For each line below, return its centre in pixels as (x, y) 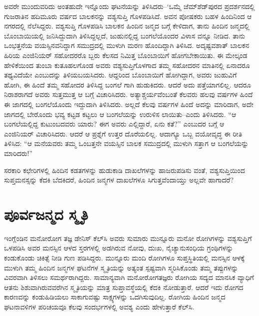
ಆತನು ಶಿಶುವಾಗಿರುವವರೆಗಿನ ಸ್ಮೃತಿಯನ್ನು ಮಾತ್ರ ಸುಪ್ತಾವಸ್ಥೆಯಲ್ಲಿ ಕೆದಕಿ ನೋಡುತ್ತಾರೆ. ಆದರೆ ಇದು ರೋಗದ (124, 287)
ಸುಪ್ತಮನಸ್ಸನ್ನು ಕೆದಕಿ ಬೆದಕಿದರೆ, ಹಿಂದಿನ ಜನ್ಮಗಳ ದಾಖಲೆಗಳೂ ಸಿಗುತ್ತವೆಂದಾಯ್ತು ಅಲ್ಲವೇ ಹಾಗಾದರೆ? (119, 180)
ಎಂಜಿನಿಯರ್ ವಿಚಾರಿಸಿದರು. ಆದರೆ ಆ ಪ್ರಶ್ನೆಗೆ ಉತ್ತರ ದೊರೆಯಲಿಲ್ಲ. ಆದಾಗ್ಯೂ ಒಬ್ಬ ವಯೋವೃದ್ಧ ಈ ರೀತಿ (123, 133)
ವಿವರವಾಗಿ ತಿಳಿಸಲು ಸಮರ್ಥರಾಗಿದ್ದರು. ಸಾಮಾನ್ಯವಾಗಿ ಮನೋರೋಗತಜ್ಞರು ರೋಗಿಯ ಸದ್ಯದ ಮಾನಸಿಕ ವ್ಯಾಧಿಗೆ (129, 277)
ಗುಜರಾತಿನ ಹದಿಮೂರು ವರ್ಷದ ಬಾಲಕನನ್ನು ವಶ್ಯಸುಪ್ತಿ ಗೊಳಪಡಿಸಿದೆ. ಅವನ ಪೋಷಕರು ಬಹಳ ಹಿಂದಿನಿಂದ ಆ (128, 16)
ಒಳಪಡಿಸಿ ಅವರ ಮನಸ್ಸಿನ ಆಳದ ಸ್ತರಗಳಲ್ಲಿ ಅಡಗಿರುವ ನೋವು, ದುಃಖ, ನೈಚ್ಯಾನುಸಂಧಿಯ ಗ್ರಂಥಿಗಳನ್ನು (119, 248)
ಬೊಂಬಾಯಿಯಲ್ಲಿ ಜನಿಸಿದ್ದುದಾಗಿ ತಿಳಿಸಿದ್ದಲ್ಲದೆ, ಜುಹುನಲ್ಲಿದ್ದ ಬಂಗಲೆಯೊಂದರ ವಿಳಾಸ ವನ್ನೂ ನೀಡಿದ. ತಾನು (125, 35)
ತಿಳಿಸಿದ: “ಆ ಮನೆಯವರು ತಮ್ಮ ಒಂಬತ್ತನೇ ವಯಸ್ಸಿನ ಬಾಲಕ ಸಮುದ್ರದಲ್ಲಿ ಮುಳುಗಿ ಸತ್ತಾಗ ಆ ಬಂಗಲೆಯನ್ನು (127, 143)
